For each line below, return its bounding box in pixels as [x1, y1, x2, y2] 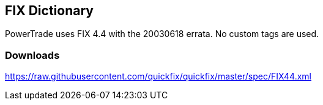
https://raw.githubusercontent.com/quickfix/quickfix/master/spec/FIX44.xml [5, 71, 311, 82]
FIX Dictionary [5, 3, 94, 18]
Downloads [5, 49, 60, 61]
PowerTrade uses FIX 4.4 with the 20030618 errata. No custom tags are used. [5, 29, 319, 39]
